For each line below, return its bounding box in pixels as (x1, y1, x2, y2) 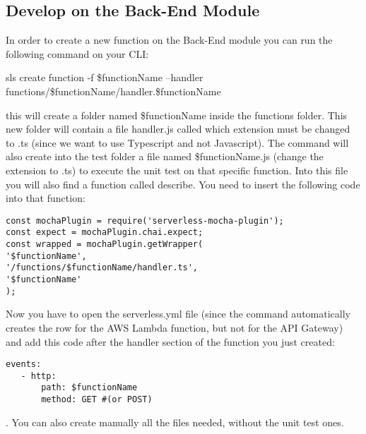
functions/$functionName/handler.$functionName (6, 83, 221, 98)
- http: (20, 370, 57, 381)
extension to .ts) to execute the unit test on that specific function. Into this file (6, 162, 348, 177)
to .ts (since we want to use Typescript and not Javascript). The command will (6, 135, 349, 150)
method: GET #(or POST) (41, 394, 153, 405)
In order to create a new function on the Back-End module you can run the (6, 32, 333, 47)
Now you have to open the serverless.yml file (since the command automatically (6, 306, 350, 321)
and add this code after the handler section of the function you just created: (6, 334, 335, 349)
